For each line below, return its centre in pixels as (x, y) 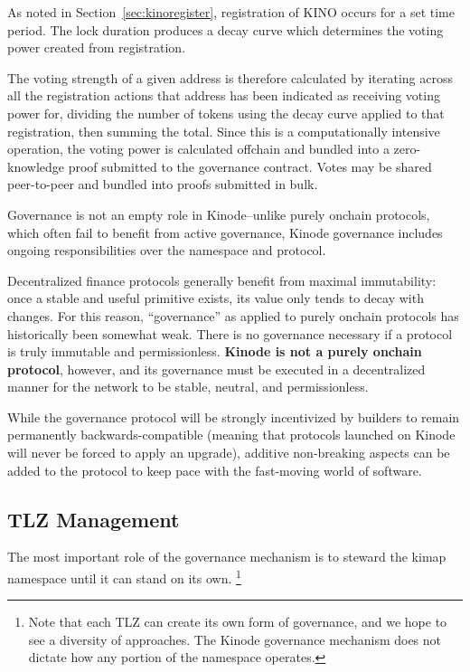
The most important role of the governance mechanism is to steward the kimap (227, 557)
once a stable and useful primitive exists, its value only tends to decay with (216, 298)
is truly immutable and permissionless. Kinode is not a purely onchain (215, 351)
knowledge (36, 166)
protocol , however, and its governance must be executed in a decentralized (216, 369)
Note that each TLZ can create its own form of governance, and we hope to (238, 622)
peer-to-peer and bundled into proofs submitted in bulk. (163, 184)
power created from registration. (97, 47)
